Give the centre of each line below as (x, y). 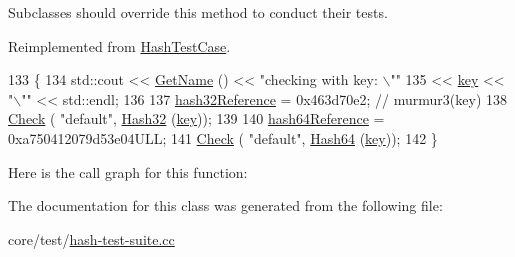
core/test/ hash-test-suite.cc (91, 238)
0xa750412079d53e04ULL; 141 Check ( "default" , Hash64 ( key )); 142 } (223, 137)
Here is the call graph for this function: (128, 171)
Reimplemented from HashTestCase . (119, 45)
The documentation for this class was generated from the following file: (225, 205)
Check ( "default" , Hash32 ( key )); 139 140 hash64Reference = (196, 118)
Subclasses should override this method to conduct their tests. (198, 12)
